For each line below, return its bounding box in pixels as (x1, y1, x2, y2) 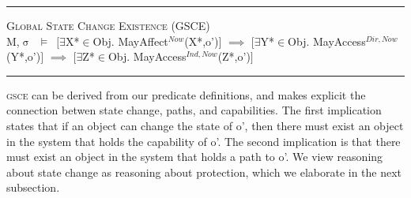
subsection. (6, 179, 60, 196)
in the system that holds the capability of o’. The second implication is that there (6, 133, 401, 149)
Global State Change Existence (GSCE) (6, 17, 210, 33)
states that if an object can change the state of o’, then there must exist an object (6, 117, 404, 133)
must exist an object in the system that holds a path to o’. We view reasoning (6, 148, 383, 165)
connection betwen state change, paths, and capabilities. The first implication (6, 102, 382, 118)
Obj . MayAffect (92, 32, 168, 49)
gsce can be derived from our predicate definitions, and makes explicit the (6, 86, 366, 103)
